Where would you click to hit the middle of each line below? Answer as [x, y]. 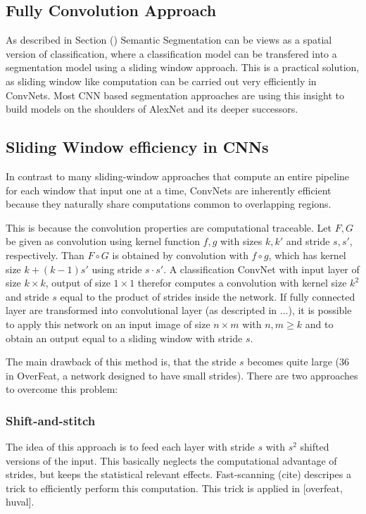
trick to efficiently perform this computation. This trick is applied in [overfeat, [174, 488]
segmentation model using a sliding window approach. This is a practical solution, [183, 67]
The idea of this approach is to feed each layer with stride [130, 447]
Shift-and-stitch [51, 420]
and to [319, 324]
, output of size [78, 283]
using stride [117, 269]
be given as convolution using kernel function [103, 241]
